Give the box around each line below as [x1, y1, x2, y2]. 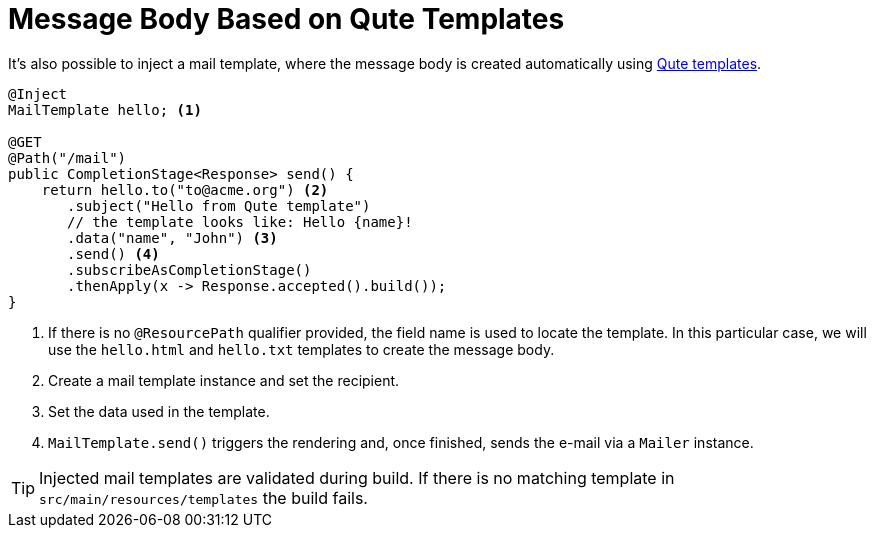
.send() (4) [67, 245, 160, 262]
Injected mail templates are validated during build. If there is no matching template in [39, 467, 675, 488]
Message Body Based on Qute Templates [8, 2, 565, 36]
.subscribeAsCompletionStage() [67, 261, 312, 278]
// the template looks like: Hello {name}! [67, 213, 413, 230]
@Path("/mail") [8, 149, 127, 166]
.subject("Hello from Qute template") [67, 197, 371, 214]
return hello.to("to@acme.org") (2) [41, 181, 329, 198]
